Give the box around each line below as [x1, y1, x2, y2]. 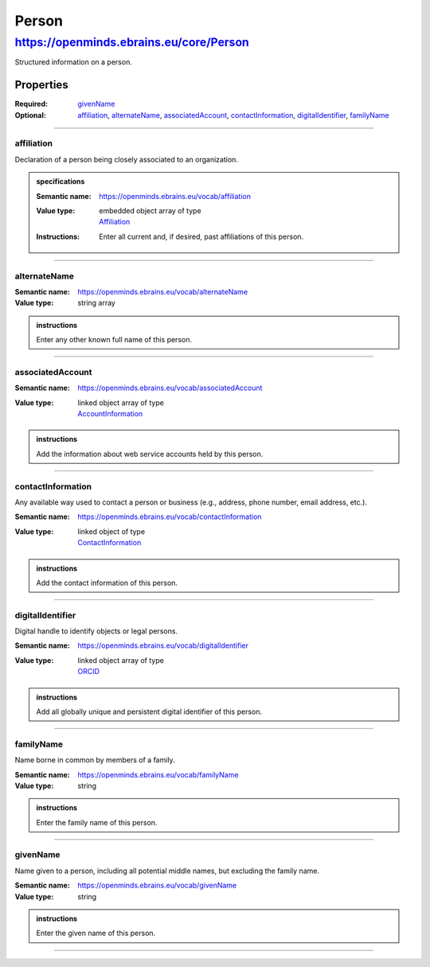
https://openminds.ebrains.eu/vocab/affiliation [99, 191, 251, 201]
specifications [36, 177, 85, 186]
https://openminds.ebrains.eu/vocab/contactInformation [77, 512, 262, 521]
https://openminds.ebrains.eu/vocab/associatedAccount [77, 383, 263, 393]
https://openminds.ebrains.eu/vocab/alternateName [77, 287, 248, 296]
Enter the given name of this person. [36, 928, 156, 938]
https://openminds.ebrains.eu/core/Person [14, 35, 250, 49]
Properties [14, 78, 68, 92]
